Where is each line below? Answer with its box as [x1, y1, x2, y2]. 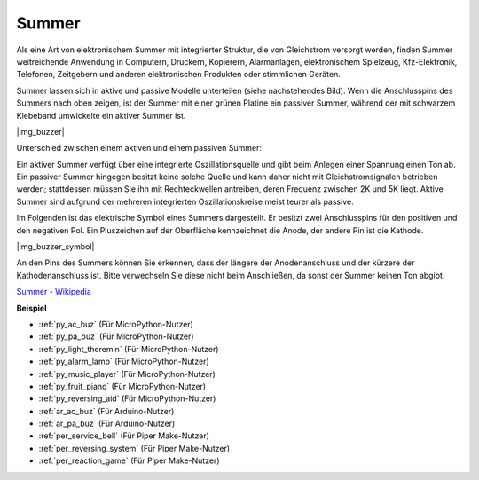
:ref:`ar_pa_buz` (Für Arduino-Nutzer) [38, 418, 176, 429]
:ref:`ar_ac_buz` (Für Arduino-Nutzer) [38, 405, 175, 416]
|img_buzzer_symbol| [16, 241, 95, 252]
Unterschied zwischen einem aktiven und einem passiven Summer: [16, 143, 262, 153]
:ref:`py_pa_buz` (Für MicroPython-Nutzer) [38, 331, 194, 342]
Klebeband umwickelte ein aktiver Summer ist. [16, 110, 186, 121]
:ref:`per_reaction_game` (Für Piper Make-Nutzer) [38, 455, 220, 466]
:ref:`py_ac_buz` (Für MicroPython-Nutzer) [38, 319, 194, 329]
